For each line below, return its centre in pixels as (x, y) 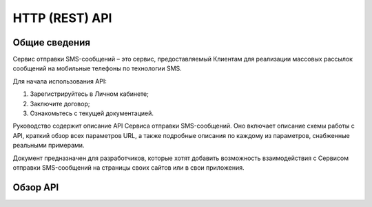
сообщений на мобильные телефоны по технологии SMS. (97, 68)
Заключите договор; (60, 103)
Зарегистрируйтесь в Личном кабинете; (90, 94)
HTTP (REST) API (62, 18)
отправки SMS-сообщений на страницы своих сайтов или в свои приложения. (128, 167)
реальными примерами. (49, 146)
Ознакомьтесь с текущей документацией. (92, 113)
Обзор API (36, 187)
